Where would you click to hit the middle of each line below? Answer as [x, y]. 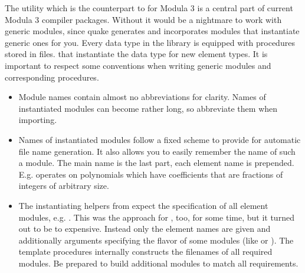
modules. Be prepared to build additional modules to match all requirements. [158, 263]
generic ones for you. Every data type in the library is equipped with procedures [150, 42]
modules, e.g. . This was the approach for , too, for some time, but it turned [156, 217]
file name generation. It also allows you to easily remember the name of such [157, 151]
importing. [38, 120]
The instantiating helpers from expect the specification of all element [143, 205]
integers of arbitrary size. [64, 186]
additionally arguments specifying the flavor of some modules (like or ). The [156, 240]
